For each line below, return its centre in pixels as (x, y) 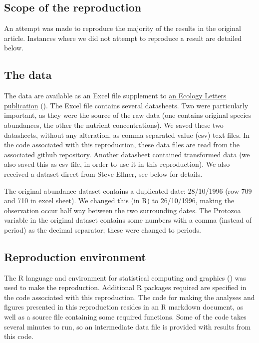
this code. (19, 336)
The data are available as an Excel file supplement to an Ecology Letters (115, 96)
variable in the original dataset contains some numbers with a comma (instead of (128, 220)
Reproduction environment (75, 256)
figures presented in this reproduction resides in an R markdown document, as (124, 307)
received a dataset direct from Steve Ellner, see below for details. (103, 173)
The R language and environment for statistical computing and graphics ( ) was (125, 277)
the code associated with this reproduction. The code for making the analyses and (129, 297)
